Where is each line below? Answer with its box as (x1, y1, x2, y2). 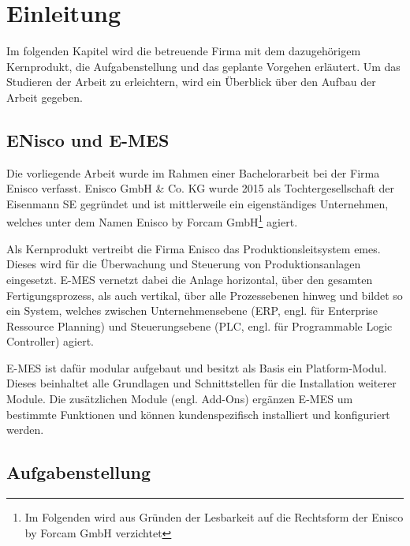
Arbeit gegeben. (6, 88, 83, 105)
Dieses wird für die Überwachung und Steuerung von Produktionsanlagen (6, 256, 361, 272)
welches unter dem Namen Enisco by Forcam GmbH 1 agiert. (6, 211, 298, 230)
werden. (6, 421, 44, 438)
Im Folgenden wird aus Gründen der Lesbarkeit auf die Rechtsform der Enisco (24, 509, 404, 525)
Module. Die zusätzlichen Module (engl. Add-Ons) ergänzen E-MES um (6, 391, 353, 407)
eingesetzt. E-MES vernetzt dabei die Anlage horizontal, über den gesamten (6, 271, 373, 287)
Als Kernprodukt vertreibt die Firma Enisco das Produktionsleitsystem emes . (6, 240, 381, 256)
